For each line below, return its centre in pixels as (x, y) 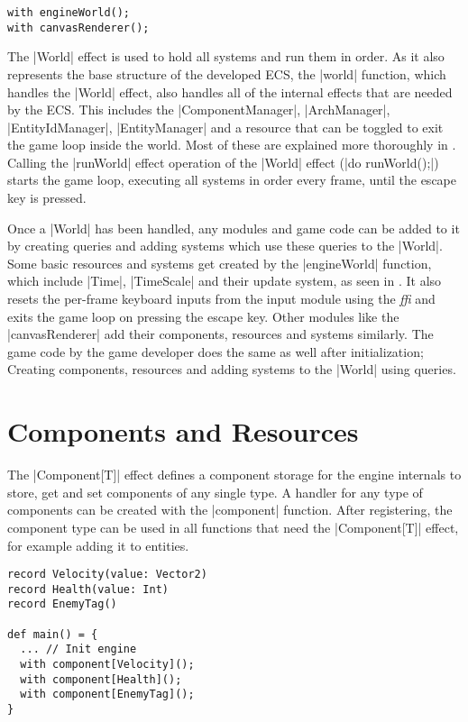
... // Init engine (78, 649)
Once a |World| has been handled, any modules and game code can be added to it (234, 228)
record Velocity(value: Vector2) (107, 575)
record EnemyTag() (62, 604)
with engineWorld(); (69, 13)
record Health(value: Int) (88, 589)
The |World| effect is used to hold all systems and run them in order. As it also (226, 56)
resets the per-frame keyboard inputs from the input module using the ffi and (221, 299)
